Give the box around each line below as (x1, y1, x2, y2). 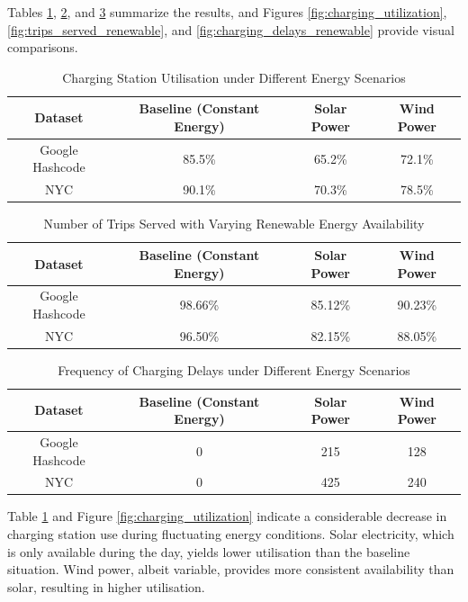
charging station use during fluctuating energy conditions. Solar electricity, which (7, 525, 454, 544)
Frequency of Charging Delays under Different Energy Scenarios (58, 360, 410, 379)
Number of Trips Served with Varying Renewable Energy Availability (43, 214, 425, 233)
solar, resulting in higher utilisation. (7, 577, 205, 596)
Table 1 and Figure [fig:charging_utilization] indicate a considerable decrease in (7, 507, 447, 526)
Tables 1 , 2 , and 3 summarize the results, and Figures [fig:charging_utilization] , (7, 3, 447, 21)
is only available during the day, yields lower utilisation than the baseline (7, 542, 410, 561)
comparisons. (7, 38, 78, 57)
